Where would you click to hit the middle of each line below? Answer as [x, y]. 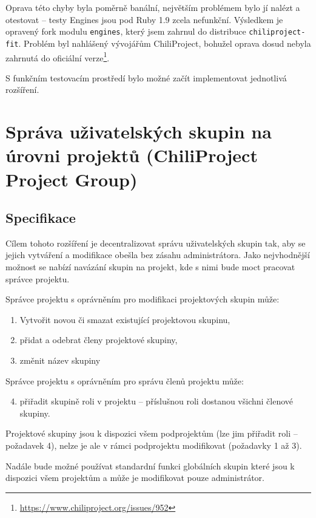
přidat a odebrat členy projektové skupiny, [99, 340]
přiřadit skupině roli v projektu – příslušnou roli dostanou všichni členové [156, 401]
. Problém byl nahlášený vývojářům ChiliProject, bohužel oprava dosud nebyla [165, 43]
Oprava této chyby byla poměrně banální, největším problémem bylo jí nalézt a [153, 7]
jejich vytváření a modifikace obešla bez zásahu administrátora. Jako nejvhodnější [158, 255]
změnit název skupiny [60, 360]
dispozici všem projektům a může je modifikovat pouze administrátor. [135, 478]
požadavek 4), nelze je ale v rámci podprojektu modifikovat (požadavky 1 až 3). [154, 445]
